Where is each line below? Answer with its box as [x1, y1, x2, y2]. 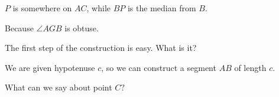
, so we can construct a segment [101, 61, 216, 73]
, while [86, 2, 111, 14]
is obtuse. [64, 21, 99, 34]
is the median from [127, 2, 196, 14]
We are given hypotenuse [5, 61, 95, 73]
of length [234, 61, 267, 73]
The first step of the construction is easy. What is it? [5, 41, 197, 54]
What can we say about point [5, 81, 112, 93]
